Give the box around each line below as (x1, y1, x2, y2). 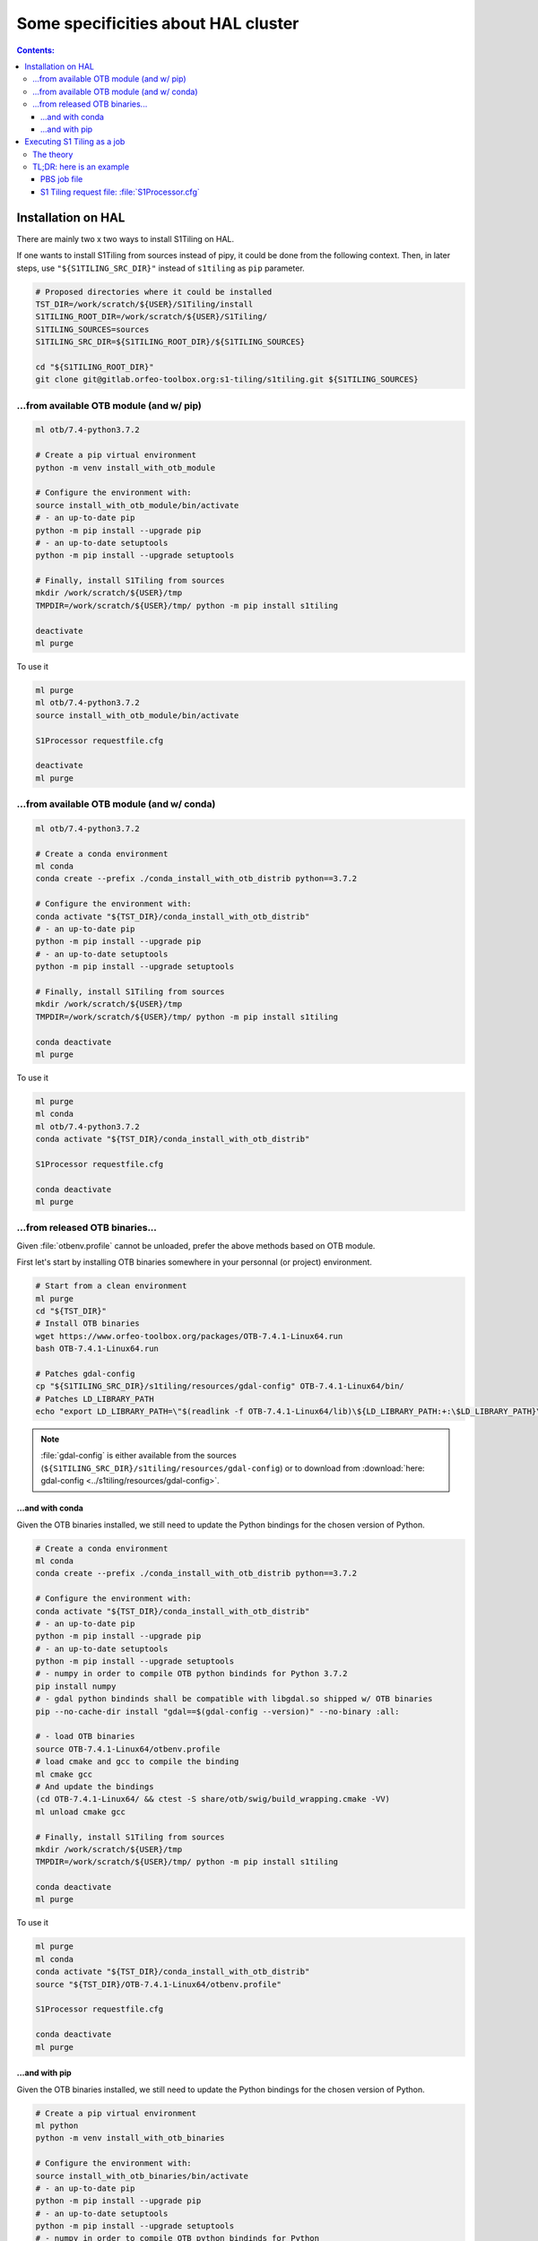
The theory (32, 149, 74, 160)
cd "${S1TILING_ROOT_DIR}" (35, 361, 154, 372)
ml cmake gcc (35, 1769, 93, 1779)
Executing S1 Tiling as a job (24, 136, 126, 147)
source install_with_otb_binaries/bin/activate (35, 2170, 248, 2181)
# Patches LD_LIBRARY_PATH (35, 1394, 154, 1404)
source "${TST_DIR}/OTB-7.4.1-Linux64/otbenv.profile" (35, 1979, 282, 1989)
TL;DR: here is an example (32, 161, 130, 172)
